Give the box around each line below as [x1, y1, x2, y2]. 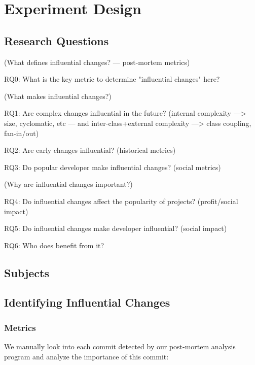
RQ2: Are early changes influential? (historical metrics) [4, 145, 176, 155]
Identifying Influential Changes [4, 294, 170, 310]
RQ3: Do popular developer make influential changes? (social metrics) [4, 161, 221, 172]
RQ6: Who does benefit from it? [4, 240, 104, 250]
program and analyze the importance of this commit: [4, 351, 169, 361]
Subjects [4, 264, 50, 280]
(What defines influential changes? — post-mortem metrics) [4, 56, 190, 67]
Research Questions [4, 32, 109, 48]
